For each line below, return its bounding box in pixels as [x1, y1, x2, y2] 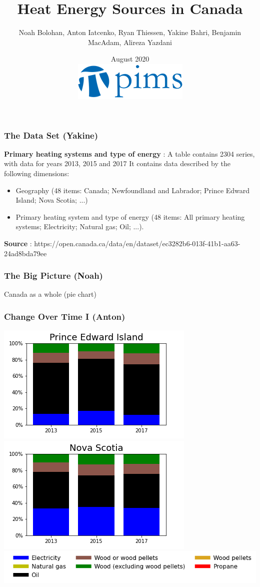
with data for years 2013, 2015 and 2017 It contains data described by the [4, 158, 231, 169]
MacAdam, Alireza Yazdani [87, 37, 172, 47]
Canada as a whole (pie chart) [4, 289, 96, 299]
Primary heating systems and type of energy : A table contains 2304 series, [4, 148, 255, 159]
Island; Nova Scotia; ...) [15, 195, 88, 205]
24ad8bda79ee [4, 248, 47, 258]
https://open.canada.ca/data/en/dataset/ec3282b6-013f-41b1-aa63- [34, 238, 240, 248]
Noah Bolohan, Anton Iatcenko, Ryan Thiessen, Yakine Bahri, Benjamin [18, 27, 241, 38]
